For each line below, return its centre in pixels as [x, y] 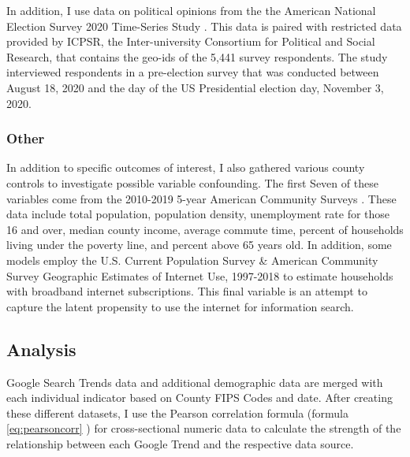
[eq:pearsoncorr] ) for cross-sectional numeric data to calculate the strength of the [204, 428]
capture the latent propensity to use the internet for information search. [180, 306]
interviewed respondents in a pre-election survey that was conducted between [193, 72]
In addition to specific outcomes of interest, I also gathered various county [186, 167]
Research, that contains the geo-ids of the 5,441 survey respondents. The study [197, 56]
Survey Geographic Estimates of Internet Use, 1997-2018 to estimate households [200, 275]
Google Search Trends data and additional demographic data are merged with [195, 382]
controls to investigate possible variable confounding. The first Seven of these [192, 182]
